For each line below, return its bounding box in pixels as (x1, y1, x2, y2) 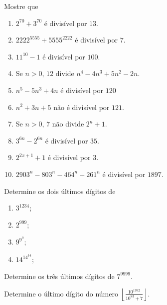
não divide (52, 118, 84, 129)
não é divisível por (53, 101, 110, 112)
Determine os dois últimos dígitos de (4, 185, 116, 196)
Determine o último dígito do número (4, 288, 118, 298)
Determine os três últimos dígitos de (4, 270, 115, 281)
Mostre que (4, 1, 38, 11)
